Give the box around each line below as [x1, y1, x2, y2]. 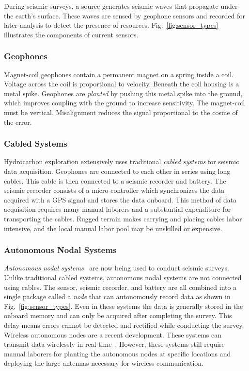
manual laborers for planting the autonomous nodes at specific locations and [4, 348, 231, 358]
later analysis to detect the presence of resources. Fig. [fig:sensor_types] [4, 20, 218, 30]
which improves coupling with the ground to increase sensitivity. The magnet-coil [4, 98, 245, 108]
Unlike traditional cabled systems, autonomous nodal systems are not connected [4, 272, 242, 282]
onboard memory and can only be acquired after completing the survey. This [4, 310, 232, 320]
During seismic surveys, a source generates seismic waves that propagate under [4, 1, 238, 11]
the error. [4, 117, 32, 127]
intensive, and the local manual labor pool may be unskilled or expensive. [4, 223, 222, 233]
